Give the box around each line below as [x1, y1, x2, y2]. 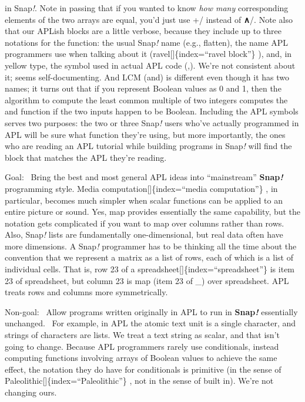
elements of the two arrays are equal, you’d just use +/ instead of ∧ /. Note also [5, 13, 293, 25]
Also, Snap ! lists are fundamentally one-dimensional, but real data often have [5, 228, 283, 241]
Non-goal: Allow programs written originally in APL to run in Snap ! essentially [5, 305, 298, 317]
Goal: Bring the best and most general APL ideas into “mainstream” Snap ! [5, 171, 283, 183]
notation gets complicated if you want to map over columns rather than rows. [5, 217, 284, 229]
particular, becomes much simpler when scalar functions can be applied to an [5, 194, 283, 206]
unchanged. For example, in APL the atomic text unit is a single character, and [5, 317, 296, 329]
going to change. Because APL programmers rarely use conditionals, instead [5, 340, 279, 352]
